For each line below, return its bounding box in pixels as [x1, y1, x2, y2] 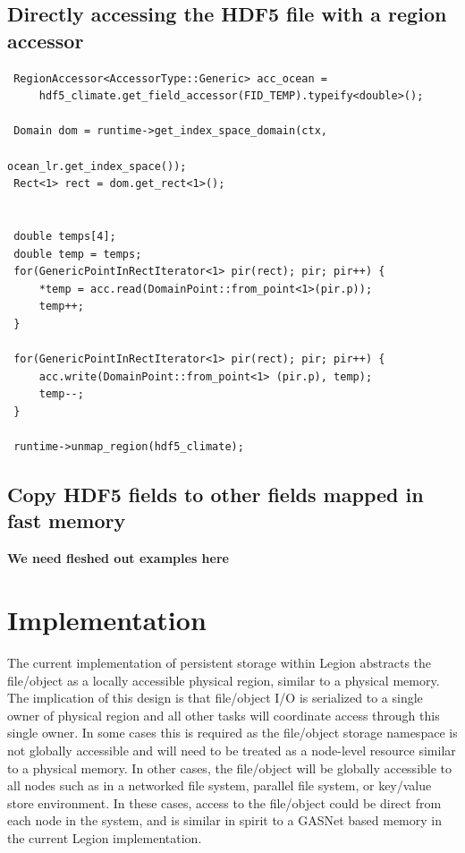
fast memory [7, 507, 126, 534]
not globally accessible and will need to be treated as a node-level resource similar [7, 740, 456, 759]
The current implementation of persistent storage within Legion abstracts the [7, 653, 432, 671]
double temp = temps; [13, 247, 142, 260]
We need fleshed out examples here [7, 549, 229, 567]
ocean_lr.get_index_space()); [7, 159, 187, 173]
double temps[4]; [13, 229, 116, 243]
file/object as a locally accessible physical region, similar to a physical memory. [7, 670, 440, 689]
